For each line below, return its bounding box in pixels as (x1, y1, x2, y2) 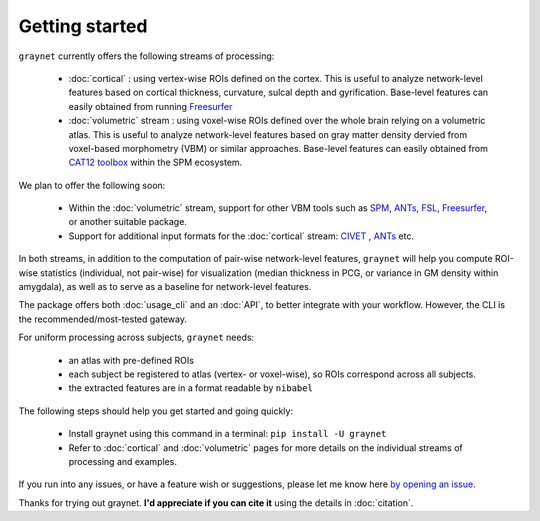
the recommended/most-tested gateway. (18, 313, 187, 325)
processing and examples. (68, 455, 177, 467)
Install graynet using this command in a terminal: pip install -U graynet (68, 428, 387, 440)
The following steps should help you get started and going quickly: (18, 405, 294, 417)
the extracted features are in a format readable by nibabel (68, 382, 314, 394)
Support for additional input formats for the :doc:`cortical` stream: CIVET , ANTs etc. (68, 230, 415, 242)
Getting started (18, 15, 148, 37)
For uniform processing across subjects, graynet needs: (18, 331, 255, 344)
